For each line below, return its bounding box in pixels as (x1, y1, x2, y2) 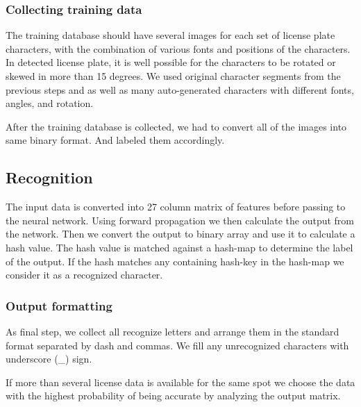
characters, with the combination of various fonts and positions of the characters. (6, 41, 351, 56)
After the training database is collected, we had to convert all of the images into (6, 119, 347, 133)
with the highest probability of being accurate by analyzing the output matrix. (6, 388, 341, 403)
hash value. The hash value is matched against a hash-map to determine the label (6, 240, 353, 254)
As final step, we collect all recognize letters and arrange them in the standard (6, 324, 339, 338)
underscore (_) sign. (6, 351, 92, 366)
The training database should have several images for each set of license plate (6, 28, 335, 42)
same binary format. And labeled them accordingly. (6, 133, 225, 147)
